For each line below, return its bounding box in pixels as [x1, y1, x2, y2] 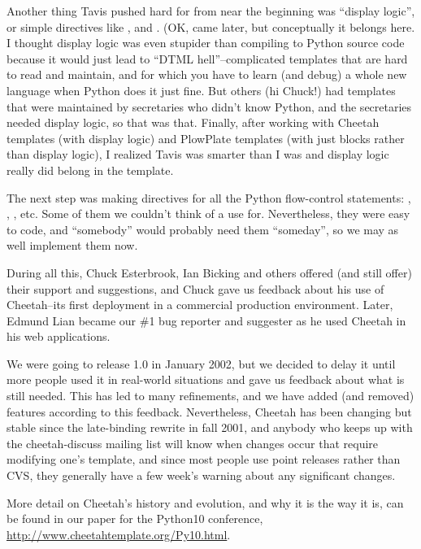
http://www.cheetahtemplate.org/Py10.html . [7, 525, 231, 542]
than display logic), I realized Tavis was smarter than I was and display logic [7, 146, 389, 163]
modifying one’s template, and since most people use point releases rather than [7, 451, 401, 468]
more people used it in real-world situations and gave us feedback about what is [7, 371, 405, 388]
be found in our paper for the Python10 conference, [7, 510, 263, 527]
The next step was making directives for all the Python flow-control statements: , [7, 189, 411, 206]
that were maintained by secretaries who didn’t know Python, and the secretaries [7, 98, 412, 115]
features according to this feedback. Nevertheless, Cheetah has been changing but [7, 403, 412, 420]
